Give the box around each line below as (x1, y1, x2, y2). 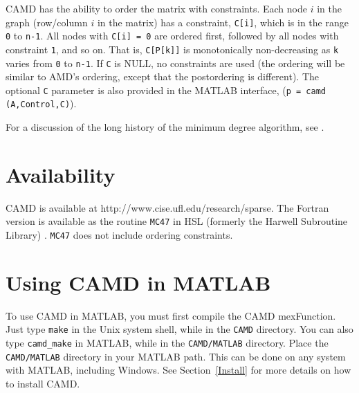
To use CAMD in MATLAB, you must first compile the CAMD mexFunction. (6, 308, 336, 322)
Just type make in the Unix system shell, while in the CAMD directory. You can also (6, 322, 353, 336)
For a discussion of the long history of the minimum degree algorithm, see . (6, 120, 324, 134)
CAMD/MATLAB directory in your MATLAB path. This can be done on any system (6, 349, 346, 363)
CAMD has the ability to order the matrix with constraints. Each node (6, 1, 307, 15)
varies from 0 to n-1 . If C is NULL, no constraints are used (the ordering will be (6, 55, 345, 70)
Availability (6, 160, 116, 188)
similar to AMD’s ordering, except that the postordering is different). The (6, 69, 320, 84)
